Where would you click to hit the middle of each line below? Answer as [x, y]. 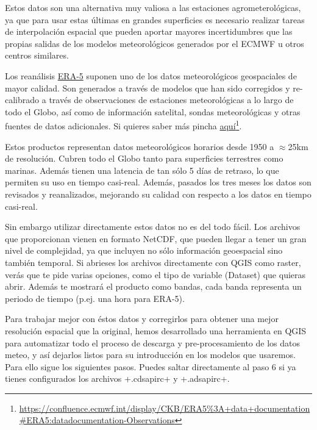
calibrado [22, 100]
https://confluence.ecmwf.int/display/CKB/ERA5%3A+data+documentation [165, 408]
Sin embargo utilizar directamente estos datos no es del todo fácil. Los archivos [153, 227]
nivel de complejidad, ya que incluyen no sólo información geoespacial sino [144, 250]
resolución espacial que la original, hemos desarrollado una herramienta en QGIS [156, 330]
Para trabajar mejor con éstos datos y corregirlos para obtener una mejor [142, 319]
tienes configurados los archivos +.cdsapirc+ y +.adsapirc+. [117, 378]
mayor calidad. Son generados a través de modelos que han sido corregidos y [148, 88]
